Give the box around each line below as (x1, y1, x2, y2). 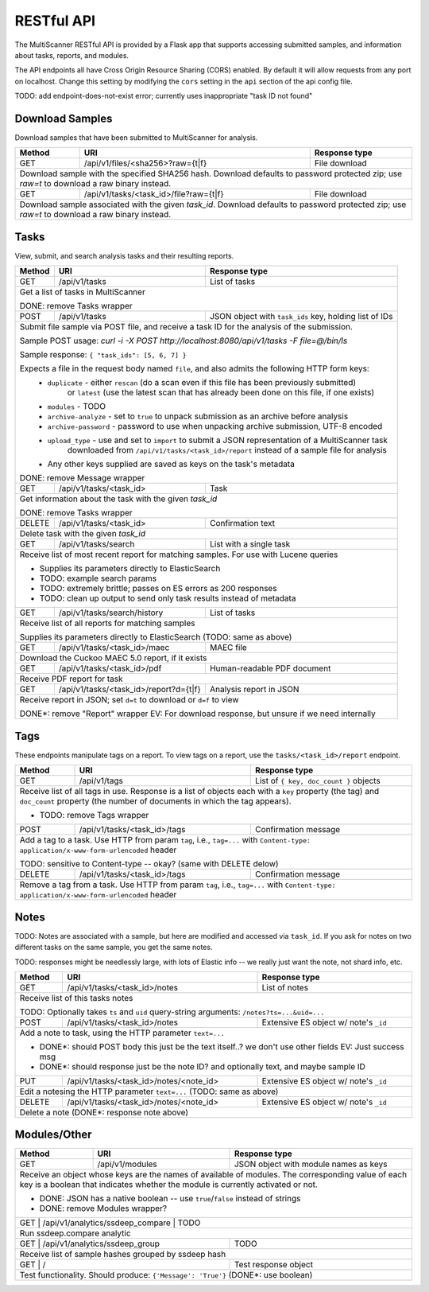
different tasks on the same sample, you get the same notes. (14, 943, 213, 952)
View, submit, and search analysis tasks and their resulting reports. (14, 251, 234, 260)
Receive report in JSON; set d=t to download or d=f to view (19, 695, 239, 706)
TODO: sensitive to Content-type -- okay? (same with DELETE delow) (19, 858, 279, 870)
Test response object (234, 1259, 314, 1271)
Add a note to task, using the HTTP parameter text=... (19, 1027, 226, 1038)
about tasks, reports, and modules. (14, 50, 129, 60)
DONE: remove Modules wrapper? (39, 1203, 167, 1214)
